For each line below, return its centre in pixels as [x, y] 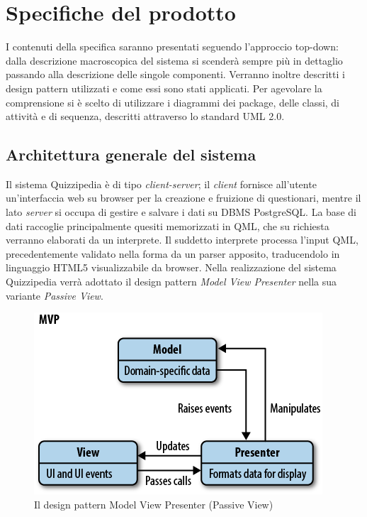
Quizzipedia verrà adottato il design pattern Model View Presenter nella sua [171, 282]
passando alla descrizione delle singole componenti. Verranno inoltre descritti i [175, 74]
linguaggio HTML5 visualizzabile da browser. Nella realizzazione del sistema [171, 267]
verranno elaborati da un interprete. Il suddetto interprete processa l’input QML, [182, 240]
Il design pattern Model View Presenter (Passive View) [154, 504]
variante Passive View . [55, 295]
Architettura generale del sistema [131, 154]
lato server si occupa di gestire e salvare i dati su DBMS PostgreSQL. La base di [181, 212]
